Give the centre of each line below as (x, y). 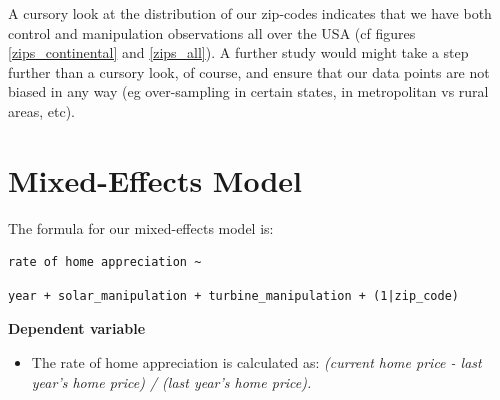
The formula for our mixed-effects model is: (141, 227)
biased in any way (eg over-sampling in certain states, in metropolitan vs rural (248, 91)
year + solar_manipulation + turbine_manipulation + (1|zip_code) (234, 295)
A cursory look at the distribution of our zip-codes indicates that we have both (250, 13)
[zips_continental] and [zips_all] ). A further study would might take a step (238, 52)
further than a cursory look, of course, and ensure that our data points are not (249, 71)
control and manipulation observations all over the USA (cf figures (212, 32)
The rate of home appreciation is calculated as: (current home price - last (256, 362)
